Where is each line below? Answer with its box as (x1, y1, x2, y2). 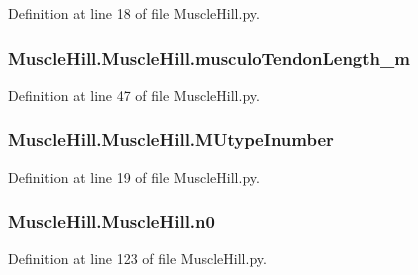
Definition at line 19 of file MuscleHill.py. (8, 166, 260, 187)
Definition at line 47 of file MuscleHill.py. (8, 84, 260, 105)
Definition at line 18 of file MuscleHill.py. (8, 3, 260, 23)
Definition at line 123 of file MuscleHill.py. (8, 248, 267, 269)
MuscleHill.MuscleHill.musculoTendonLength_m (8, 45, 410, 70)
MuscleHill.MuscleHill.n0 (8, 209, 215, 234)
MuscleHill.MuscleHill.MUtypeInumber (8, 127, 334, 152)
